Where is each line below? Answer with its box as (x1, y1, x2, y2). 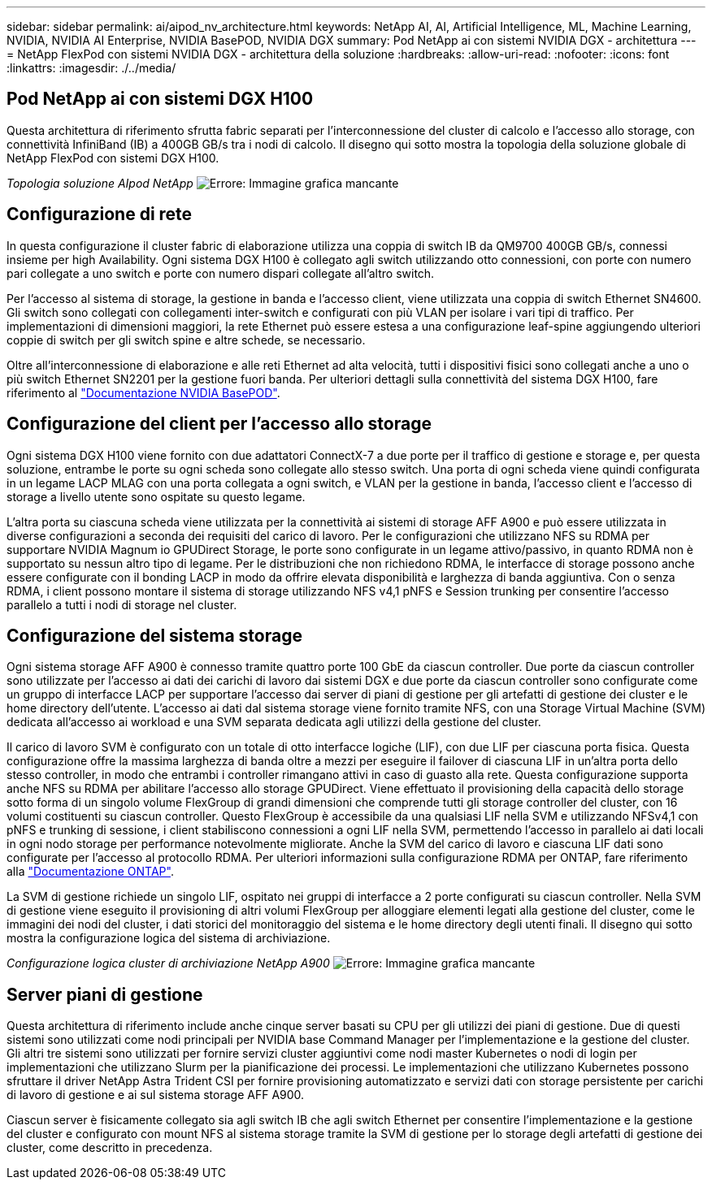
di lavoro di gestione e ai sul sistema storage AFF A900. (7, 1088, 305, 1102)
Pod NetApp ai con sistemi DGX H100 (7, 89, 314, 110)
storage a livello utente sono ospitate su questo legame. (7, 489, 306, 504)
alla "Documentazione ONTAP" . (7, 864, 174, 879)
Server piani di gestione (7, 984, 203, 1005)
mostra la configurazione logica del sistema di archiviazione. (7, 931, 331, 946)
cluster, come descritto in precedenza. (7, 1141, 213, 1155)
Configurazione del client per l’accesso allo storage (7, 413, 432, 435)
